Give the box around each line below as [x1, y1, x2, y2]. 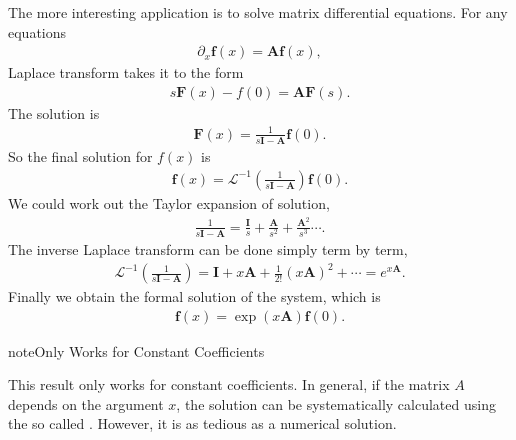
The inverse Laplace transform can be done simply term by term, [8, 238, 408, 259]
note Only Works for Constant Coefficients [8, 340, 265, 361]
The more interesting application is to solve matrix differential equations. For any [8, 2, 508, 22]
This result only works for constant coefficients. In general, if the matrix [8, 374, 450, 395]
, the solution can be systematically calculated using [176, 393, 496, 414]
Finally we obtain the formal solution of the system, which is [8, 286, 381, 307]
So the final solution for [8, 146, 153, 167]
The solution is [8, 102, 100, 123]
